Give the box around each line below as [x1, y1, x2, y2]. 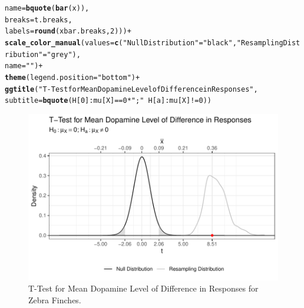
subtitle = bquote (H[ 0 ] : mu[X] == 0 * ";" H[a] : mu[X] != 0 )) [5, 96, 212, 105]
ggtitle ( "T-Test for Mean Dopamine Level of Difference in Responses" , [5, 85, 258, 93]
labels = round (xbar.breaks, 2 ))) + [5, 27, 131, 36]
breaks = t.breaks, [5, 15, 72, 24]
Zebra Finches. [28, 293, 81, 306]
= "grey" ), [42, 50, 81, 59]
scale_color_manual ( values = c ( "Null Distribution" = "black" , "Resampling [5, 38, 283, 47]
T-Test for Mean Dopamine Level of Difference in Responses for [28, 282, 259, 294]
